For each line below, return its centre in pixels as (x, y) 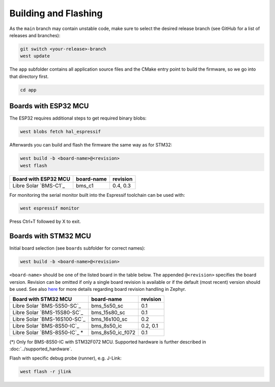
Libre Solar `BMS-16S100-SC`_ (49, 319)
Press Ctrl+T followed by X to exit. (45, 222)
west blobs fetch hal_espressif (61, 132)
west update (35, 56)
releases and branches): (35, 35)
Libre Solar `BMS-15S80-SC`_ (48, 312)
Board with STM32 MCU (42, 299)
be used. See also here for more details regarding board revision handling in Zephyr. (98, 289)
